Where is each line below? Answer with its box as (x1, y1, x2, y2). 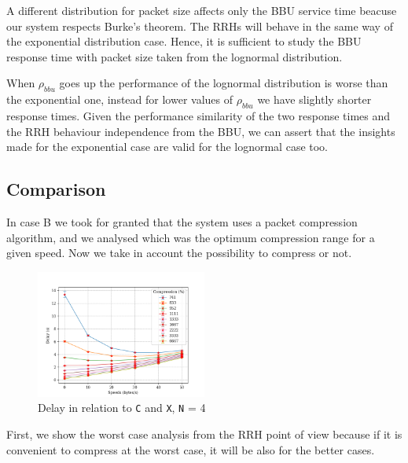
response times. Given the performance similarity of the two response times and (6, 107, 391, 123)
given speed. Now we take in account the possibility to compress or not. (6, 244, 352, 261)
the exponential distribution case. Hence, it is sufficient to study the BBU (6, 33, 362, 50)
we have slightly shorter (257, 91, 372, 108)
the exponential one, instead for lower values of (6, 91, 233, 108)
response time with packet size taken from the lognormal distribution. (6, 48, 343, 64)
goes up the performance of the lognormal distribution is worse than (59, 75, 388, 91)
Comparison (6, 177, 106, 201)
